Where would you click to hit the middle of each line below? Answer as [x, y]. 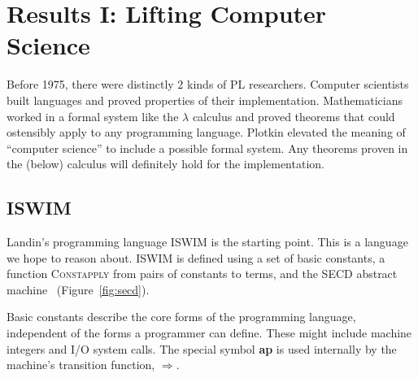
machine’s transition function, [81, 365]
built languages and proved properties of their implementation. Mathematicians [205, 100]
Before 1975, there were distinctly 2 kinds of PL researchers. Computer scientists [208, 84]
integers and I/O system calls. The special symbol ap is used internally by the [202, 348]
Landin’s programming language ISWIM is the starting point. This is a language [207, 242]
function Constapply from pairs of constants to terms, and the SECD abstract [202, 274]
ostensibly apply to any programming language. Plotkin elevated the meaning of [206, 132]
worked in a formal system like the [93, 116]
